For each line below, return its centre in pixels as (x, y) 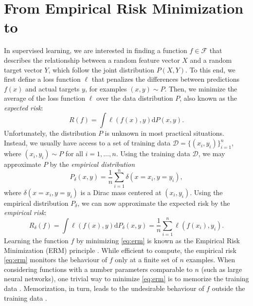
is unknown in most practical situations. (164, 133)
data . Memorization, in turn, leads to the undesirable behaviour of (104, 288)
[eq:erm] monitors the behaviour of (56, 260)
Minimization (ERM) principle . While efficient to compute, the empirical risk (120, 250)
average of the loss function (45, 98)
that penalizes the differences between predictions (165, 79)
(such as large (222, 269)
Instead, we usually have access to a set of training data (87, 143)
